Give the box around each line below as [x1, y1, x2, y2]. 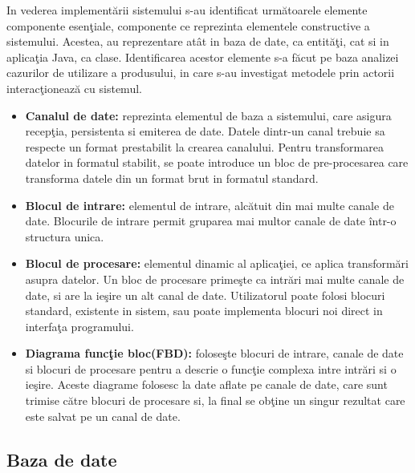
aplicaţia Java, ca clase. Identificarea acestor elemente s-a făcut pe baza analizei [6, 48, 399, 65]
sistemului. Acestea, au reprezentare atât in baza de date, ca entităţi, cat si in [6, 33, 389, 50]
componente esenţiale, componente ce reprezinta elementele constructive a [6, 17, 370, 34]
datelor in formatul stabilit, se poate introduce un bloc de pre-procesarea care [25, 154, 409, 171]
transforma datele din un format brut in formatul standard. [25, 169, 319, 186]
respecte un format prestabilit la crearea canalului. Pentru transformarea [25, 138, 384, 155]
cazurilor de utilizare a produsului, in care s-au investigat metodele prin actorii [6, 64, 395, 81]
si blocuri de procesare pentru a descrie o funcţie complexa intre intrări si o [25, 360, 397, 377]
